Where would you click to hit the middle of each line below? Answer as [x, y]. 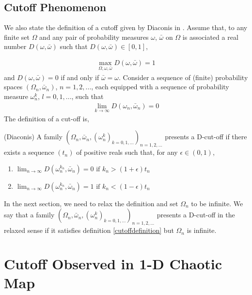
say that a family [29, 215]
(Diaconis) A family [33, 137]
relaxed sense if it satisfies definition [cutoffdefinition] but [89, 230]
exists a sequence [29, 152]
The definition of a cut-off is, [47, 118]
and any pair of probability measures [94, 37]
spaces [13, 87]
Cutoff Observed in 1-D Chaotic [113, 263]
